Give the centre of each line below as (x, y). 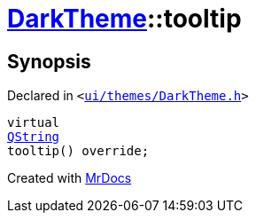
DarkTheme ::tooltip (124, 19)
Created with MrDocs (70, 178)
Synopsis (49, 61)
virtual (34, 123)
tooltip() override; (78, 151)
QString (34, 137)
